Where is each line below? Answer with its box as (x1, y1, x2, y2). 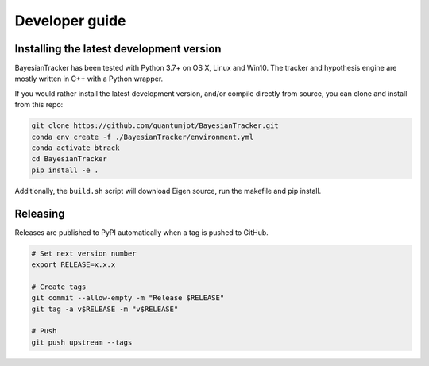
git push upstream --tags (31, 337, 133, 347)
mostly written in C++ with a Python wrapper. (14, 74, 164, 83)
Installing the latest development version (14, 42, 222, 56)
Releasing (14, 206, 65, 220)
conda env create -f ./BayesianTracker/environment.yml (31, 132, 254, 141)
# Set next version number (31, 248, 137, 258)
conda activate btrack (31, 144, 120, 152)
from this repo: (14, 100, 64, 110)
